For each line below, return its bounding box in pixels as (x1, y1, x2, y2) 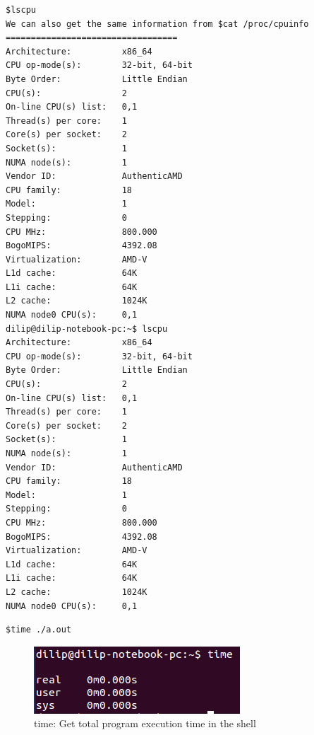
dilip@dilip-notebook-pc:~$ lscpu (6, 323, 168, 334)
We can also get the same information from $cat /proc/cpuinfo (6, 18, 309, 29)
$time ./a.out (6, 625, 72, 635)
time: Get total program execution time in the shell (34, 716, 256, 731)
